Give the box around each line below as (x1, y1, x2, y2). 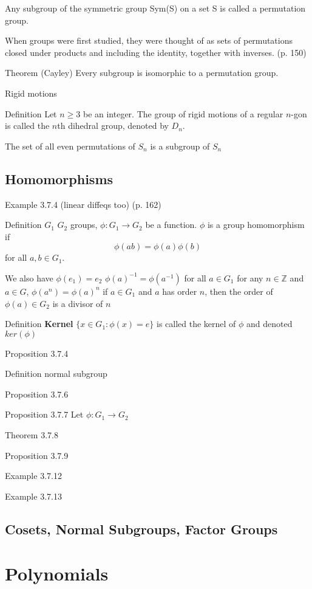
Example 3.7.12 (5, 469, 62, 482)
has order (162, 284, 197, 297)
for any (237, 271, 263, 284)
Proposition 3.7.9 (5, 449, 69, 461)
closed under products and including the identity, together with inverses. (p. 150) (5, 46, 307, 58)
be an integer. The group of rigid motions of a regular (83, 107, 283, 120)
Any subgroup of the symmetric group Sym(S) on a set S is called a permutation (5, 2, 306, 14)
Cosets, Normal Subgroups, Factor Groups (5, 519, 278, 538)
